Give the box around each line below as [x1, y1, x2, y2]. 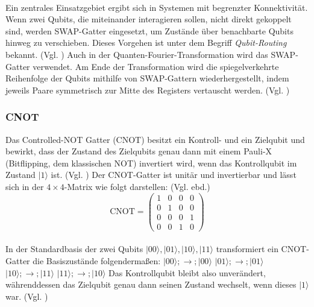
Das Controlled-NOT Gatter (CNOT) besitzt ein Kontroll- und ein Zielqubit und [5, 133, 305, 145]
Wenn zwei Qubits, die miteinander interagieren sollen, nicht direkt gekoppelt [5, 13, 292, 25]
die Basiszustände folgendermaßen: [33, 254, 161, 267]
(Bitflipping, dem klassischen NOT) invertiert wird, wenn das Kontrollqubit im [5, 156, 297, 169]
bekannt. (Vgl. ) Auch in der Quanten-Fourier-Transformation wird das [5, 48, 268, 60]
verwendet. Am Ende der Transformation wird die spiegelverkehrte [33, 60, 279, 72]
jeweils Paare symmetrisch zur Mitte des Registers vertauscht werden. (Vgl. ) [5, 83, 290, 96]
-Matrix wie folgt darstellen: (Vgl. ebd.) [64, 180, 210, 192]
